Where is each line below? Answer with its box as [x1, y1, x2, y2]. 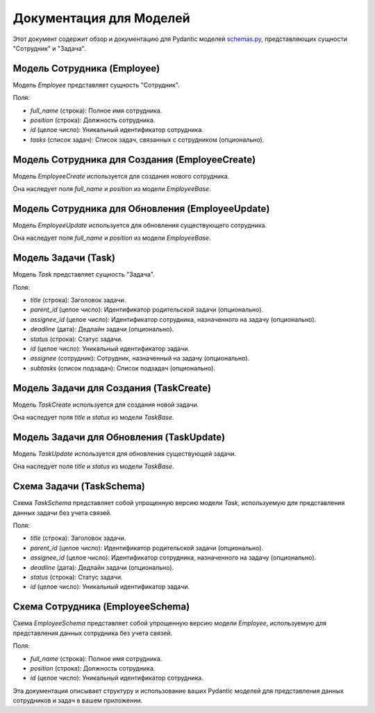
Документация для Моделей [12, 10, 190, 26]
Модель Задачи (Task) [12, 252, 116, 264]
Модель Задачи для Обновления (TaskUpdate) [12, 431, 226, 443]
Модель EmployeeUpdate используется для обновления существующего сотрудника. [12, 221, 267, 229]
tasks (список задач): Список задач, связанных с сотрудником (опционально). [30, 136, 265, 144]
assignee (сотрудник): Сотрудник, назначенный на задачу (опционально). [30, 354, 250, 363]
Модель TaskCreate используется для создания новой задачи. [12, 400, 199, 409]
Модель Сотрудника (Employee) [12, 63, 160, 74]
